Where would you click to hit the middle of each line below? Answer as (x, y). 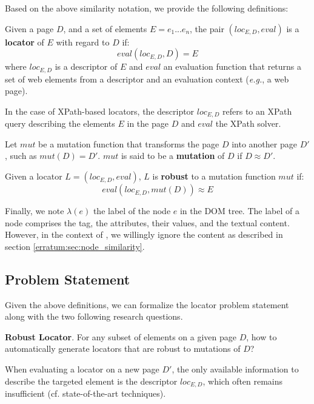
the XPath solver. (248, 123)
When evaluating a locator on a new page (82, 369)
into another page (264, 143)
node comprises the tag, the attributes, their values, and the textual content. (147, 222)
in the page (148, 123)
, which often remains (243, 381)
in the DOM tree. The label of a (239, 211)
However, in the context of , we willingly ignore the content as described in (144, 234)
